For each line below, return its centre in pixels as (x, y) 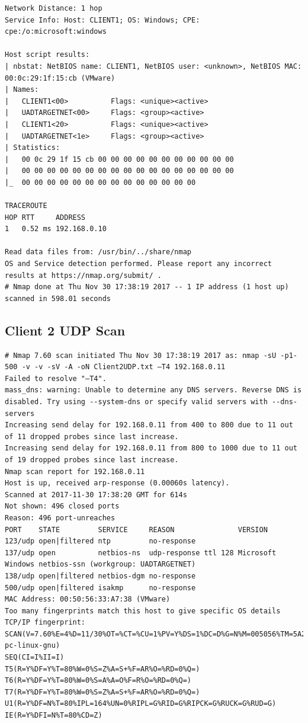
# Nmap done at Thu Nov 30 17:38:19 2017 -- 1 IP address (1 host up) (147, 287)
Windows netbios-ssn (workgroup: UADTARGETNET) (100, 564)
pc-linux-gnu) (33, 646)
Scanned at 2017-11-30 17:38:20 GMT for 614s (96, 495)
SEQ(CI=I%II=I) (35, 658)
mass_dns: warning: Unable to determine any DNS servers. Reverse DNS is (153, 390)
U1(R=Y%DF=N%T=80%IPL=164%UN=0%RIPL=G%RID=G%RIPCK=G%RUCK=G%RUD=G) (141, 704)
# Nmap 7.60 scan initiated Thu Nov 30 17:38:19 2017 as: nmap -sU (141, 355)
